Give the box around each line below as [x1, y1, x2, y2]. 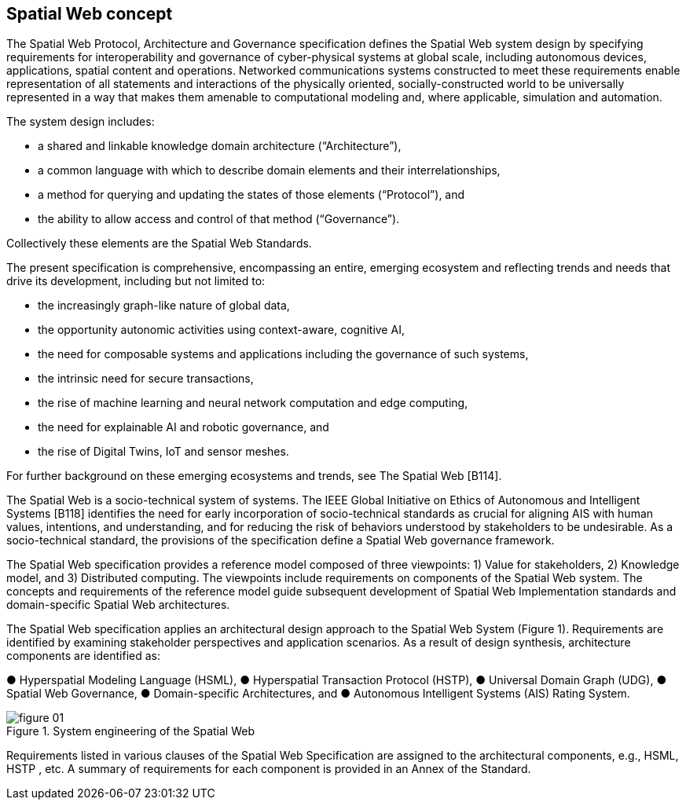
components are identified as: [6, 649, 160, 663]
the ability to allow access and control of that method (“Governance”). [38, 212, 400, 226]
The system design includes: [6, 115, 155, 129]
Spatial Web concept [6, 4, 173, 24]
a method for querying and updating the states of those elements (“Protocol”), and [38, 188, 465, 202]
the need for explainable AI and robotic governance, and [38, 420, 329, 434]
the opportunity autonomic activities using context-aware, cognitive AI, [38, 323, 405, 337]
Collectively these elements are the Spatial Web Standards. [6, 236, 312, 251]
